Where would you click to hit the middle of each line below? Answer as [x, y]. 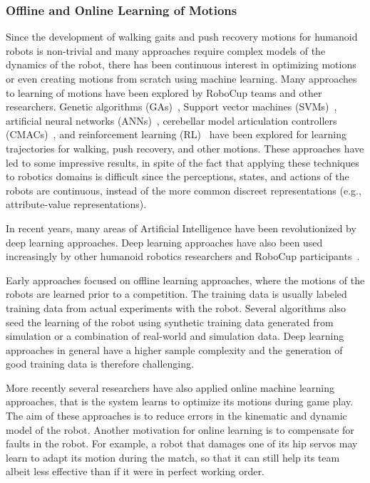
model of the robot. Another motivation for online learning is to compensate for [180, 429]
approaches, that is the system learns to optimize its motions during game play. [180, 401]
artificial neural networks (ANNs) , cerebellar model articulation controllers [171, 120]
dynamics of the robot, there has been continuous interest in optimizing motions [181, 64]
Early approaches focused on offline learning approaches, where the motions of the [185, 280]
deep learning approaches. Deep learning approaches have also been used [164, 242]
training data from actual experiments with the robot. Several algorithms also [176, 307]
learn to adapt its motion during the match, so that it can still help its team [173, 457]
